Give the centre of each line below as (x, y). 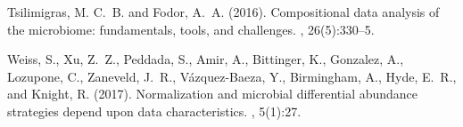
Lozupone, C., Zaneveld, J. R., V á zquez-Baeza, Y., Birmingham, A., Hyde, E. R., (232, 76)
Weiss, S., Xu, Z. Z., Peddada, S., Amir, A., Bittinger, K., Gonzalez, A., (206, 59)
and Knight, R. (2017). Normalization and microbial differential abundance (213, 94)
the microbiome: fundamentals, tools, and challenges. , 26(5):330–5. (191, 29)
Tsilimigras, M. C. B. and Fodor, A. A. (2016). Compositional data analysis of (223, 12)
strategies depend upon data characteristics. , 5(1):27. (154, 111)
